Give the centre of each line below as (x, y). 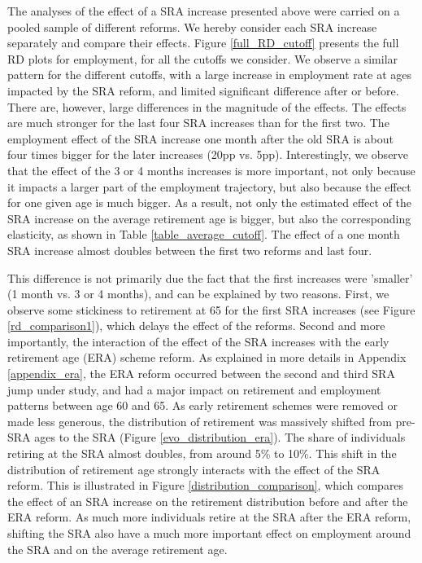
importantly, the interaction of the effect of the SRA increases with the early (198, 341)
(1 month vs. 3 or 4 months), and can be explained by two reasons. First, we (198, 294)
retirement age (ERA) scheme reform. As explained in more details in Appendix (207, 357)
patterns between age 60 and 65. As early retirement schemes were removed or (202, 405)
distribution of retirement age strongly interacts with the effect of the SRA (194, 469)
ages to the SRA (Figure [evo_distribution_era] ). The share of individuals (220, 437)
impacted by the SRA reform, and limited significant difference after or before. (203, 90)
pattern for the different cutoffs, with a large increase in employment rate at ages (210, 75)
